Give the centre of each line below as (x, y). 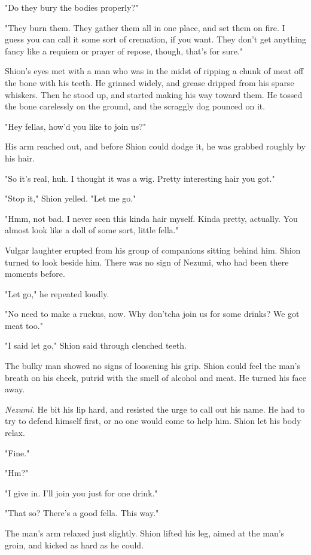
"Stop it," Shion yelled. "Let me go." (71, 198)
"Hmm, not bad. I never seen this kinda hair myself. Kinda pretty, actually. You (151, 218)
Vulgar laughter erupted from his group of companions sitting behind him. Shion (153, 250)
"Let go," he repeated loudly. (57, 293)
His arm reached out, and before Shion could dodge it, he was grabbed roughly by (155, 146)
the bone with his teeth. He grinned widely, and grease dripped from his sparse (150, 82)
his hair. (20, 158)
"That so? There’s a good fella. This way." (82, 513)
